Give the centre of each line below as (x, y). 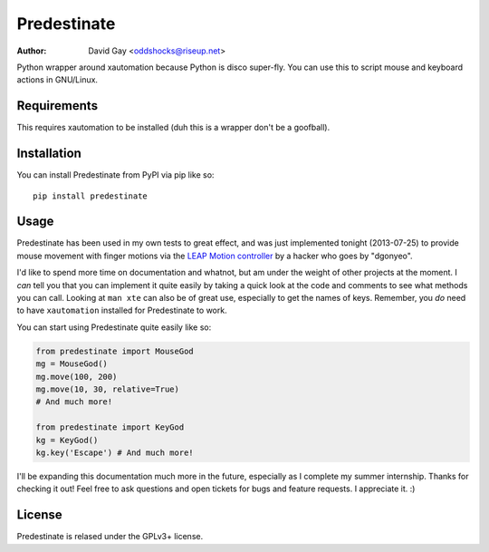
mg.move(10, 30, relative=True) (108, 389)
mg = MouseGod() (72, 364)
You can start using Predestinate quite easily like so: (114, 327)
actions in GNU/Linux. (58, 80)
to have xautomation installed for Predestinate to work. (122, 310)
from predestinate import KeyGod (110, 427)
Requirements (58, 106)
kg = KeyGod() (67, 440)
